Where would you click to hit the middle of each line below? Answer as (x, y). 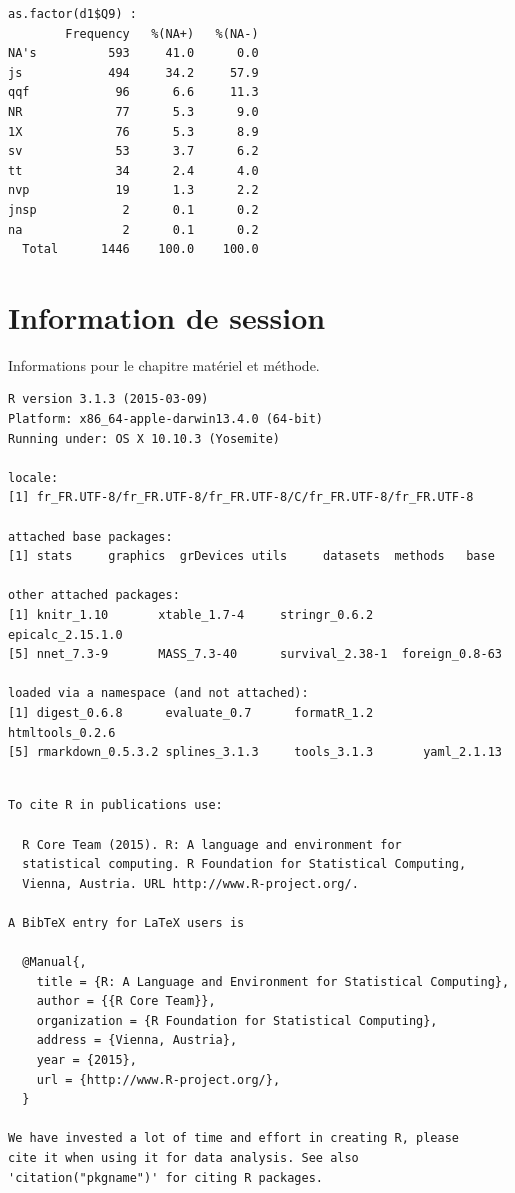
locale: (33, 477)
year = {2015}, (86, 1060)
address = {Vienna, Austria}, (137, 1040)
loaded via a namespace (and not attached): (158, 693)
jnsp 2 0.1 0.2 (133, 209)
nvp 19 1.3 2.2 (133, 190)
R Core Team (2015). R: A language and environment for (212, 844)
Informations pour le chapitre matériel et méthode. (164, 364)
